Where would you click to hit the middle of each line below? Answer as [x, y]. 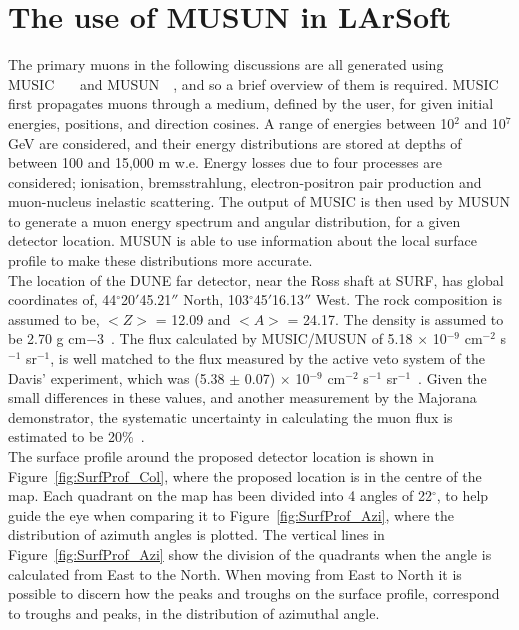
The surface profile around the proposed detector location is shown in [221, 456]
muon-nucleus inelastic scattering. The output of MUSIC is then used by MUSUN [259, 201]
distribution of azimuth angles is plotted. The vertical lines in [196, 534]
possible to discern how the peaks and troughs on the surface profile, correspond [254, 593]
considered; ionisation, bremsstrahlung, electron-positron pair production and [245, 181]
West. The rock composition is [408, 299]
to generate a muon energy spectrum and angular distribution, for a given [234, 220]
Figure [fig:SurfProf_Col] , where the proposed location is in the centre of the [245, 475]
